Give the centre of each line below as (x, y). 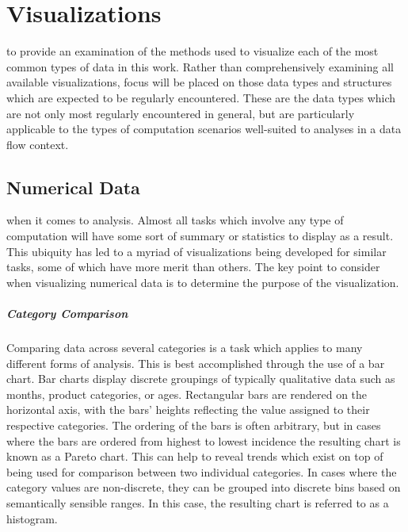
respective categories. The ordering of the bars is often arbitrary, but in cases (194, 425)
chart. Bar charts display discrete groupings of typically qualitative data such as (201, 379)
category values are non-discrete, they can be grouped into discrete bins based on (204, 487)
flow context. (38, 144)
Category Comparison (67, 314)
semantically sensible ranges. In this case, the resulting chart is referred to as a (198, 502)
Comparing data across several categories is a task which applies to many (185, 348)
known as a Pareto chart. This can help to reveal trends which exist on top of (195, 456)
